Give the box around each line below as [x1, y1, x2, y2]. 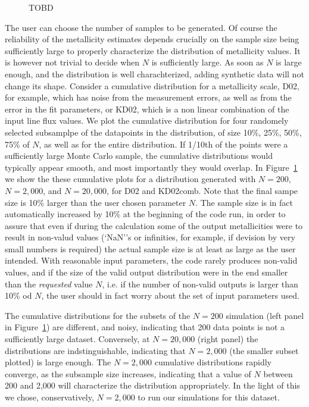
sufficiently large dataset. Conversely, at [5, 333, 150, 345]
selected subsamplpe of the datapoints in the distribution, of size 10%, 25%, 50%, [5, 126, 302, 138]
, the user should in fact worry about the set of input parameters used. [41, 289, 299, 302]
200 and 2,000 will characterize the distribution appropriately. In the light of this [5, 379, 300, 392]
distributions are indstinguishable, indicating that [5, 344, 186, 356]
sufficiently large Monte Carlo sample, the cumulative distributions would [5, 149, 273, 162]
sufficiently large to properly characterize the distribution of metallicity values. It [5, 44, 301, 57]
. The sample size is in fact [195, 196, 294, 208]
